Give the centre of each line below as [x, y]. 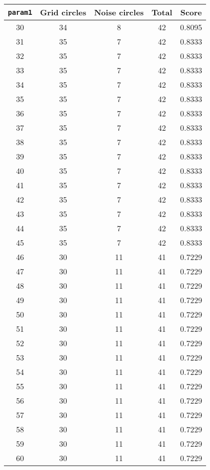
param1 [20, 12]
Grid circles [63, 12]
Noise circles [119, 12]
